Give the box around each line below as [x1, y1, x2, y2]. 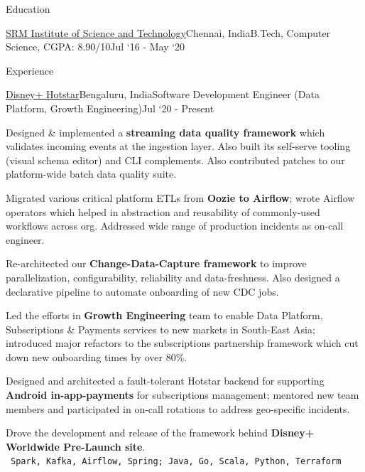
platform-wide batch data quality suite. [6, 166, 177, 181]
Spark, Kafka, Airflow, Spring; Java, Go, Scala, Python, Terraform [11, 456, 342, 467]
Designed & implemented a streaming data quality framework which [6, 124, 325, 139]
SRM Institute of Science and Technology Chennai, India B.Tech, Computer [6, 25, 331, 40]
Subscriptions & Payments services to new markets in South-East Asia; [6, 321, 315, 336]
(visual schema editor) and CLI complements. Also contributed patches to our [6, 152, 345, 167]
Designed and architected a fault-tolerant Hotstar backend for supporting [6, 373, 325, 388]
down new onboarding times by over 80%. [6, 349, 187, 364]
